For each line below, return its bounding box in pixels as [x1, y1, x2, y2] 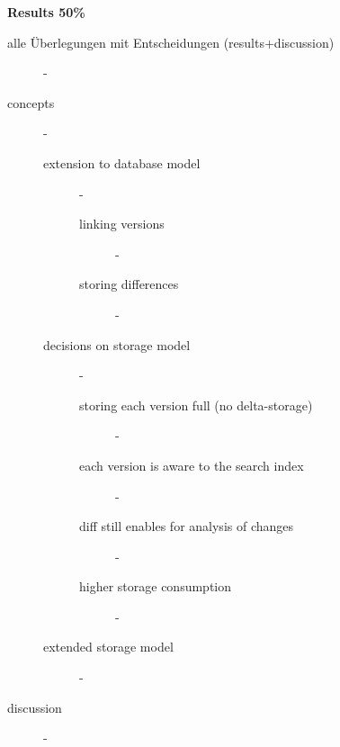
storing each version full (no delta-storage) [79, 395, 313, 414]
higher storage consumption [79, 577, 232, 596]
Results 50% [7, 3, 85, 21]
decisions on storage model [43, 335, 191, 354]
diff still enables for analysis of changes [79, 517, 294, 535]
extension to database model [43, 153, 201, 172]
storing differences [79, 274, 179, 293]
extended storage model [43, 637, 174, 656]
